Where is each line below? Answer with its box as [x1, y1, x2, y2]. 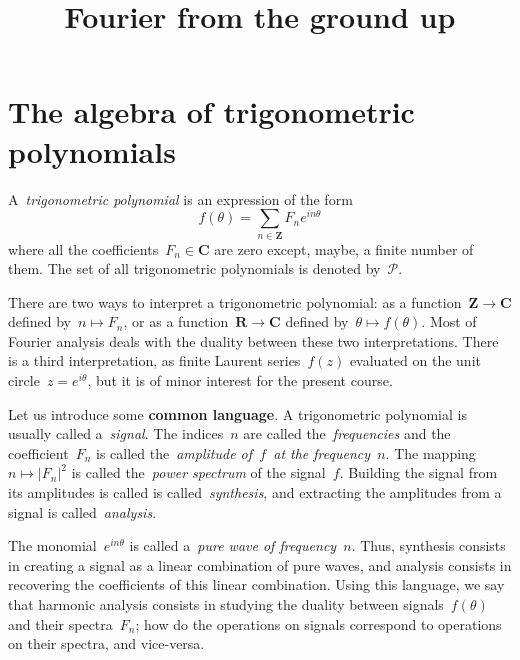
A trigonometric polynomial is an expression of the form [8, 188, 353, 209]
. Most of [421, 311, 477, 332]
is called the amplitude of [96, 442, 253, 463]
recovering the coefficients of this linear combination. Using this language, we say [8, 574, 505, 595]
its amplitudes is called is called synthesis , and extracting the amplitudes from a [8, 482, 502, 503]
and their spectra [8, 613, 113, 634]
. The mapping [385, 442, 476, 463]
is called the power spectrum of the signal [71, 462, 326, 483]
